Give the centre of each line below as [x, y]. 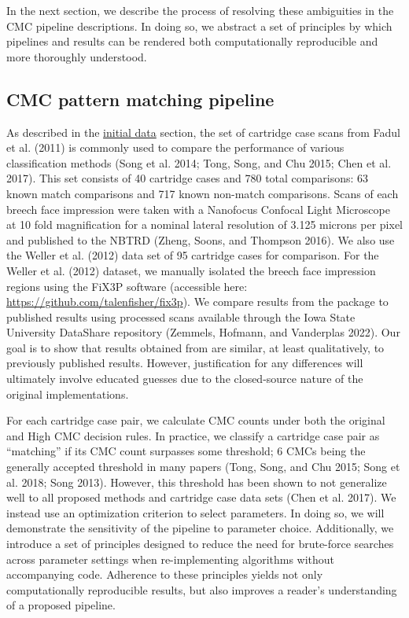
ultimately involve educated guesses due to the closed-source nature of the [185, 379]
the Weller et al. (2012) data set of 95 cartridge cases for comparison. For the [193, 255]
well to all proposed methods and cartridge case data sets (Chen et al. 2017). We [201, 497]
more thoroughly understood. [77, 56]
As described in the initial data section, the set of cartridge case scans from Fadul [203, 132]
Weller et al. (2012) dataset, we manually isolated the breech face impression [191, 270]
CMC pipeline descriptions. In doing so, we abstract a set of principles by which [199, 26]
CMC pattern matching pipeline [140, 99]
